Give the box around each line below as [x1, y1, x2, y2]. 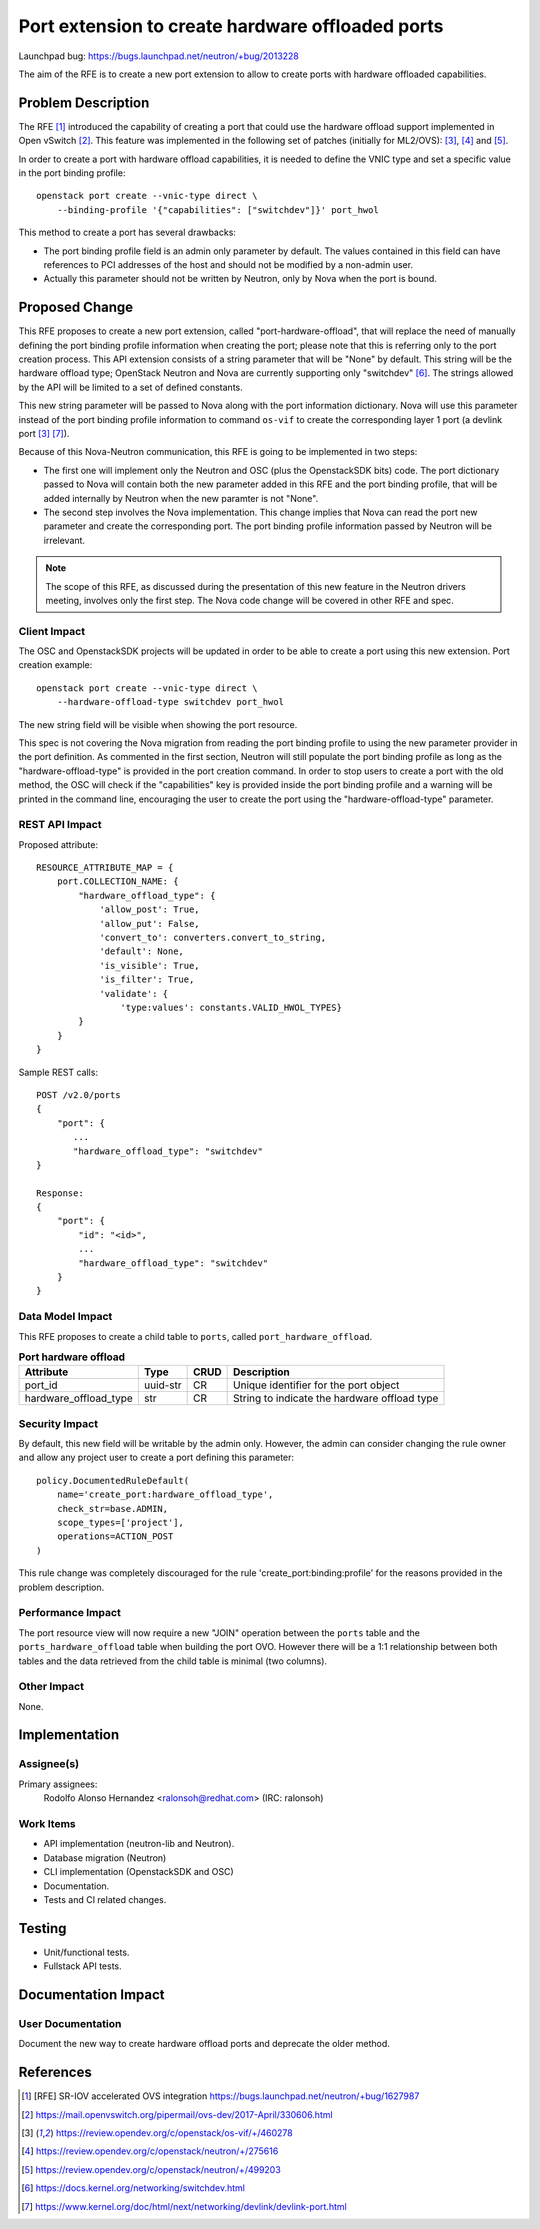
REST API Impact [18, 818, 102, 832]
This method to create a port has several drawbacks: [18, 226, 237, 239]
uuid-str [143, 1378, 182, 1392]
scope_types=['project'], [56, 1517, 185, 1529]
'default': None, [99, 946, 185, 957]
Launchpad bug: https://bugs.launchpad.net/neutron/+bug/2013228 [18, 50, 300, 62]
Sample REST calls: [18, 1066, 99, 1078]
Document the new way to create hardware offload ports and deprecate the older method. [18, 2038, 390, 2050]
